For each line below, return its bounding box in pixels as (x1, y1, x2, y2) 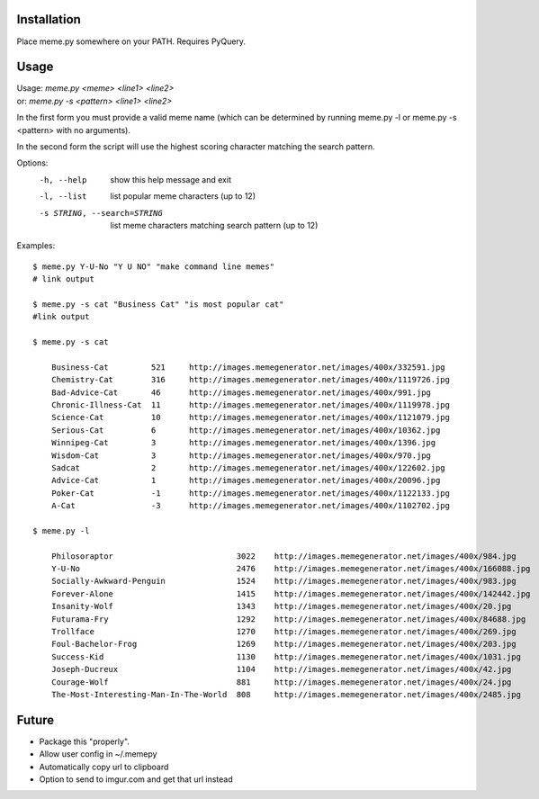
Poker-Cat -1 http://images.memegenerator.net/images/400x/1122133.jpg (50, 488, 450, 498)
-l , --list (39, 192, 87, 202)
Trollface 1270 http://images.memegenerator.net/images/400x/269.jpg (50, 626, 517, 637)
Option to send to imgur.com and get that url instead (39, 774, 233, 785)
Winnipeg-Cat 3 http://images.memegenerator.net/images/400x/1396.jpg (50, 437, 436, 448)
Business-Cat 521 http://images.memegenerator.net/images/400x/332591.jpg (50, 362, 445, 373)
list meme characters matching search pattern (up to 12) (110, 220, 319, 230)
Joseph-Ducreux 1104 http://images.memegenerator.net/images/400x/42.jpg (50, 664, 512, 675)
